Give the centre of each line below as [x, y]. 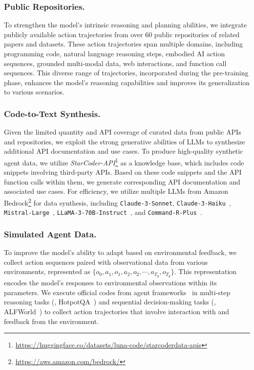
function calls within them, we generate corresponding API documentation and [122, 181]
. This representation [205, 271]
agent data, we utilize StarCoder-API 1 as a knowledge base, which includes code [124, 162]
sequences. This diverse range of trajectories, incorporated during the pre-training [126, 73]
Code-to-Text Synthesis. [52, 113]
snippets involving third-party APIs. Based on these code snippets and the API [123, 172]
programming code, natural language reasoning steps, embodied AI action [115, 53]
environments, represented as [47, 271]
